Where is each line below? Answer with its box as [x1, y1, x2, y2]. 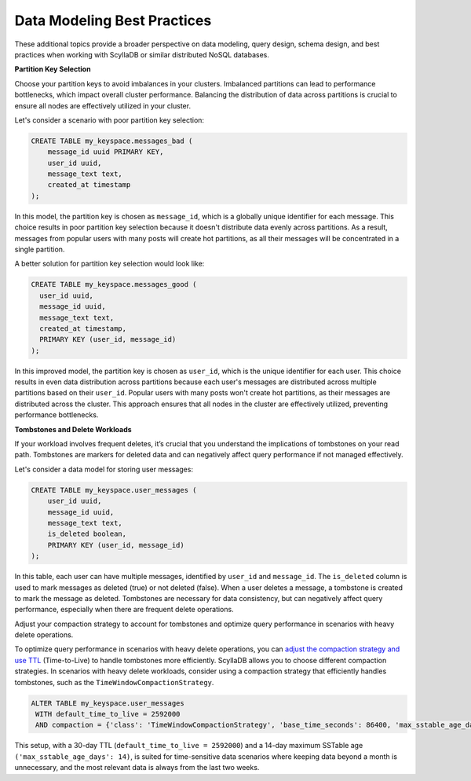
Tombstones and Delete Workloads [14, 424, 133, 434]
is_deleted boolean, [47, 530, 127, 538]
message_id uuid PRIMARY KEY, [47, 148, 164, 156]
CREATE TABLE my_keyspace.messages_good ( [31, 280, 197, 289]
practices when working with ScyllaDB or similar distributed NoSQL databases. [14, 49, 270, 59]
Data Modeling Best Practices [14, 12, 212, 29]
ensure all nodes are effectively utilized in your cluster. [14, 101, 192, 110]
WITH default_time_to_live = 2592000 [35, 709, 181, 719]
